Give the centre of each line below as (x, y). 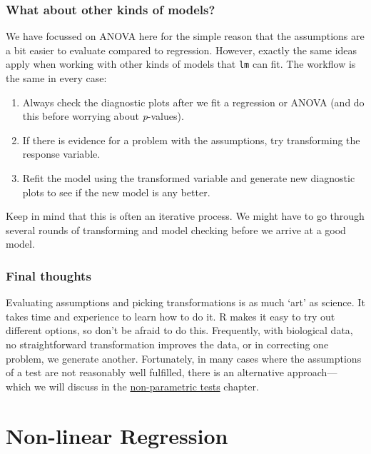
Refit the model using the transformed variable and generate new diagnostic (189, 178)
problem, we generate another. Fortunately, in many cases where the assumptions (184, 358)
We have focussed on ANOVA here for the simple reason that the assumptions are (185, 36)
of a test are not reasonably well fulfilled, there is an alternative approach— (172, 372)
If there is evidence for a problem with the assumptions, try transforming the (191, 140)
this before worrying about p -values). (103, 116)
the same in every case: (56, 78)
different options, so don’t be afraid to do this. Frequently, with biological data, (179, 330)
